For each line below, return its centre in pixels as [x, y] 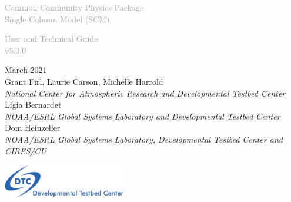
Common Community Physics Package [74, 7]
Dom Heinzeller [33, 128]
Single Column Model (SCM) [57, 19]
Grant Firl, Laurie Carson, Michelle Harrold [84, 81]
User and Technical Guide [51, 39]
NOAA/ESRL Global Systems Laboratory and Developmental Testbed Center [143, 116]
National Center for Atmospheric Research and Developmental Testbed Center [145, 93]
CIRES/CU [26, 150]
